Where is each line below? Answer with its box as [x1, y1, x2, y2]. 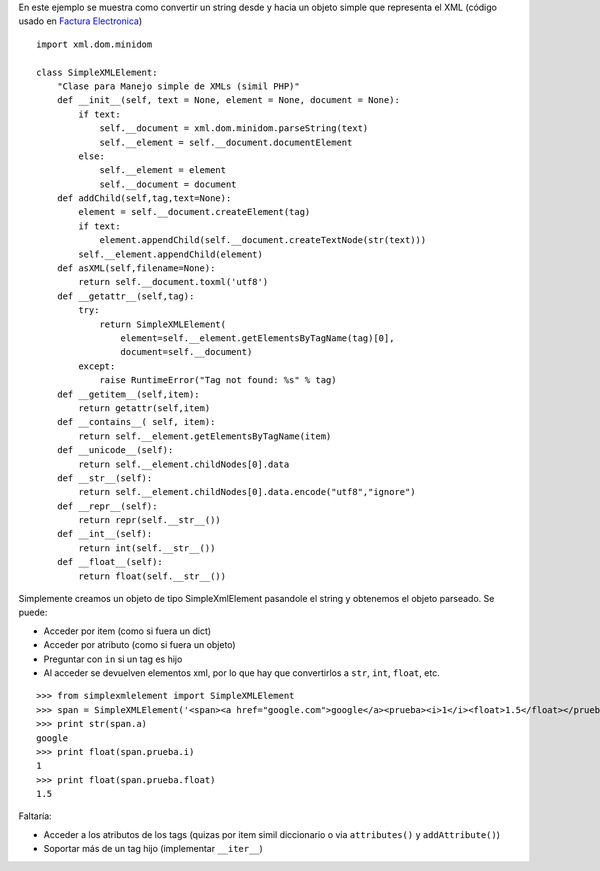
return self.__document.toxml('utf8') [78, 276, 269, 288]
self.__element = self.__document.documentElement [99, 136, 353, 148]
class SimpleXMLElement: [36, 66, 158, 78]
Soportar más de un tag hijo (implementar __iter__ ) [43, 843, 264, 855]
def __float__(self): [56, 556, 164, 568]
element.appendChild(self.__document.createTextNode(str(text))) [99, 235, 427, 246]
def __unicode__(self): [56, 445, 174, 456]
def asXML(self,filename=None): [56, 263, 216, 274]
